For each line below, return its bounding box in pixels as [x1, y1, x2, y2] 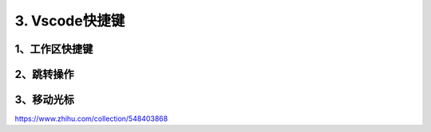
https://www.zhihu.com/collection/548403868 [14, 114, 168, 123]
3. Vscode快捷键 [14, 12, 125, 29]
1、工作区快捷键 [14, 42, 93, 56]
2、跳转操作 [14, 68, 75, 81]
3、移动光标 [14, 93, 75, 107]
